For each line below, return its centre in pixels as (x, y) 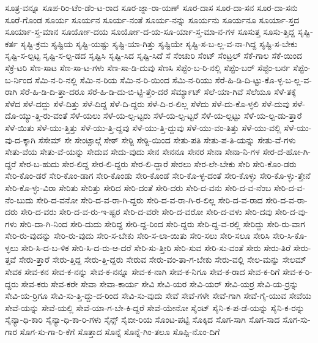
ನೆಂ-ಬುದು (19, 199)
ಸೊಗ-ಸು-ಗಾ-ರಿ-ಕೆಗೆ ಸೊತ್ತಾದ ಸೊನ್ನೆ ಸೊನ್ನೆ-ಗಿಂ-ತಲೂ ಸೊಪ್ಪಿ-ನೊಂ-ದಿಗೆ (120, 332)
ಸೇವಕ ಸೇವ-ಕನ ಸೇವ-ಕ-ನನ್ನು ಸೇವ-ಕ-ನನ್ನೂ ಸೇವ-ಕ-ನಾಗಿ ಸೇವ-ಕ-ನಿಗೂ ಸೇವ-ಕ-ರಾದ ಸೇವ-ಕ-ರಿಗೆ (142, 272)
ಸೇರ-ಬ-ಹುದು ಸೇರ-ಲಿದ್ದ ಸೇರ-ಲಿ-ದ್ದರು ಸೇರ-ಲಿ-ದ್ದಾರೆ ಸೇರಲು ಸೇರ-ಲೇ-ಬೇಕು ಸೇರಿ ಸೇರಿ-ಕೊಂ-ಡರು (157, 163)
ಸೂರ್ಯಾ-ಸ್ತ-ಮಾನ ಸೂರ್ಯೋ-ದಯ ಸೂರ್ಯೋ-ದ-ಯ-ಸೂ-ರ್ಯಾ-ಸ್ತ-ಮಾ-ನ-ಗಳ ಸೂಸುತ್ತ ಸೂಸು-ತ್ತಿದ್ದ (150, 32)
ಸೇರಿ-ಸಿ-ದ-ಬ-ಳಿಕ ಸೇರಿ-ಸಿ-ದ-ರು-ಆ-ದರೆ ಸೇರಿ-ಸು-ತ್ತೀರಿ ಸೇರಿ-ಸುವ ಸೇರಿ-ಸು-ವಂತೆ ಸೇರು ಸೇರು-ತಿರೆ (156, 247)
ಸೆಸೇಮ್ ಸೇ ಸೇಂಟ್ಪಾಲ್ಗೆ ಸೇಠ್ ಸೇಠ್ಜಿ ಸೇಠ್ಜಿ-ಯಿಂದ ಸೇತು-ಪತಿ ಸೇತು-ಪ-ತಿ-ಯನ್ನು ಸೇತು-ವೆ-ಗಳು (167, 139)
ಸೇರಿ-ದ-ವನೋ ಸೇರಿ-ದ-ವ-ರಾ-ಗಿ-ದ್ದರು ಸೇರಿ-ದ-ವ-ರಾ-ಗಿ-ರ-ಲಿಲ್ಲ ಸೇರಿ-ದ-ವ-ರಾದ (150, 199)
